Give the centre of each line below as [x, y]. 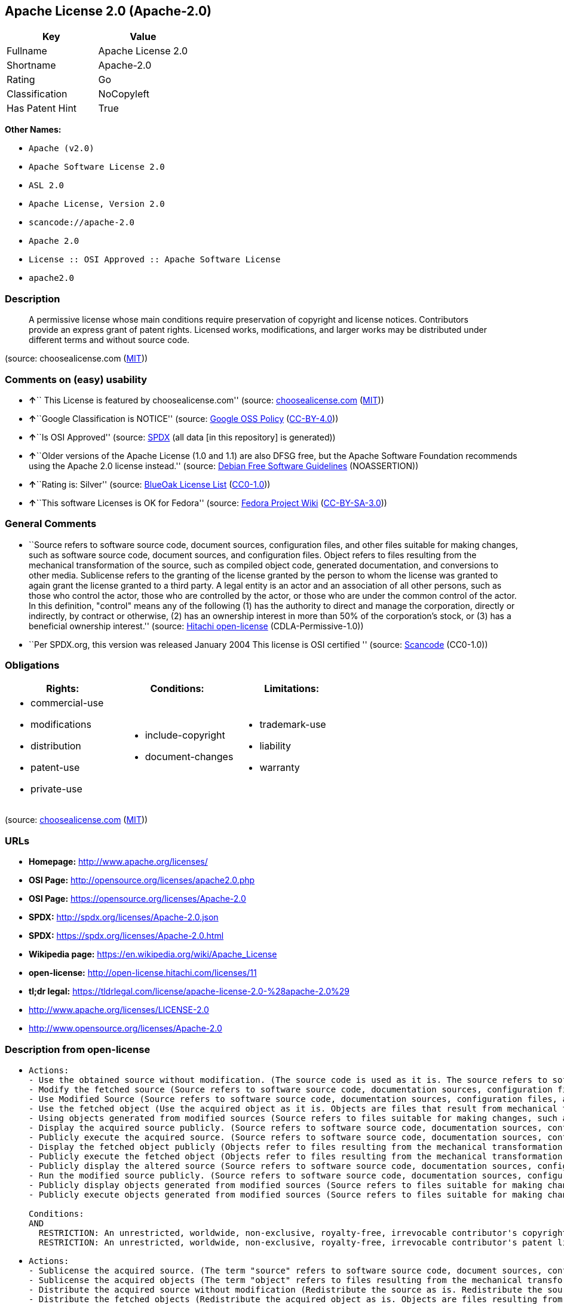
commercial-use [67, 703]
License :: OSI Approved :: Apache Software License [155, 260]
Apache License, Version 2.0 [97, 204]
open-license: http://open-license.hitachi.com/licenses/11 [143, 973]
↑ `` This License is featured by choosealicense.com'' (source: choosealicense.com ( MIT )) [206, 400]
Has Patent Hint [42, 108]
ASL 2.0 [47, 186]
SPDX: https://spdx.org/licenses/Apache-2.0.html [126, 936]
